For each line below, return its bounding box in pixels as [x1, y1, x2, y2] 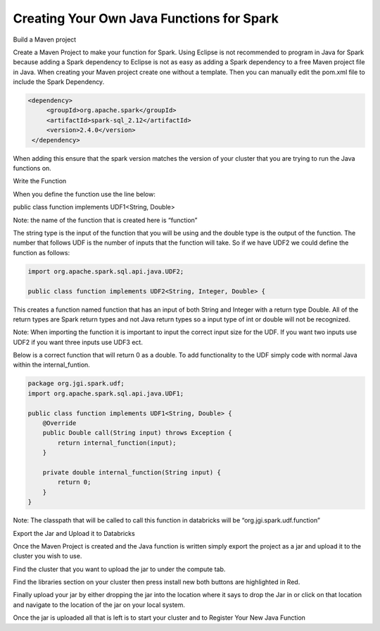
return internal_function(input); [57, 439, 177, 447]
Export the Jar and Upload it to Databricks [13, 529, 135, 537]
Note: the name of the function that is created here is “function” [13, 216, 198, 224]
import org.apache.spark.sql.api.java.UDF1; [27, 389, 184, 398]
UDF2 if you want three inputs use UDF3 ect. [13, 338, 144, 346]
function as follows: [13, 248, 70, 257]
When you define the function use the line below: [13, 190, 156, 198]
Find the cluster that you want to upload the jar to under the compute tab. [13, 565, 226, 573]
